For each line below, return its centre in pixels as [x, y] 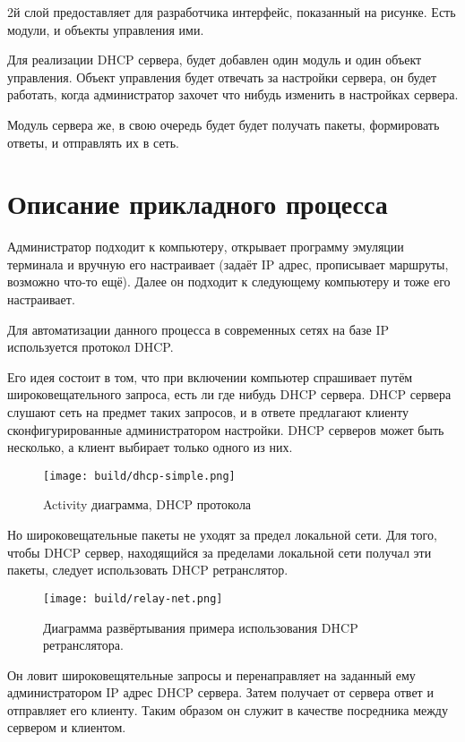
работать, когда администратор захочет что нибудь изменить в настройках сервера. [233, 94]
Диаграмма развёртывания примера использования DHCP [201, 627]
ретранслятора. [83, 645]
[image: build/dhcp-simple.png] [139, 476]
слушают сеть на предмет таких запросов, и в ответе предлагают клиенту [208, 412]
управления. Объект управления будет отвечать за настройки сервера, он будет [222, 77]
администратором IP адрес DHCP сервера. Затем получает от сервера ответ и [220, 692]
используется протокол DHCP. [90, 347]
